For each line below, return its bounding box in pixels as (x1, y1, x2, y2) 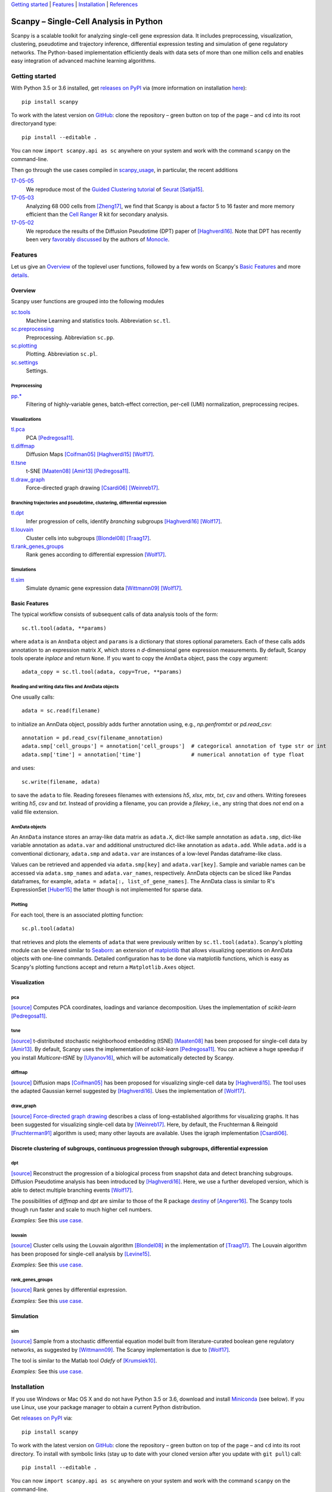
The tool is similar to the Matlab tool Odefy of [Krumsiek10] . (11, 1357, 157, 1364)
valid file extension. (11, 808, 59, 815)
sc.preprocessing (11, 325, 54, 332)
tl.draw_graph (11, 476, 45, 483)
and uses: (11, 765, 35, 772)
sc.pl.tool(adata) (21, 925, 76, 932)
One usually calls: (11, 693, 55, 701)
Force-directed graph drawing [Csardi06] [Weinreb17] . (26, 484, 160, 491)
